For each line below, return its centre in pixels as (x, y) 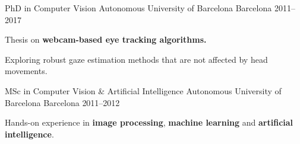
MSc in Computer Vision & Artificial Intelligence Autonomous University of (143, 90)
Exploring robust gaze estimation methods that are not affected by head (136, 59)
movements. (26, 71)
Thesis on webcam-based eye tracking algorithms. (106, 39)
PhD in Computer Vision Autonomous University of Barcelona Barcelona (138, 8)
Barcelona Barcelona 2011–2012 (62, 102)
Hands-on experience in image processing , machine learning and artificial (149, 122)
